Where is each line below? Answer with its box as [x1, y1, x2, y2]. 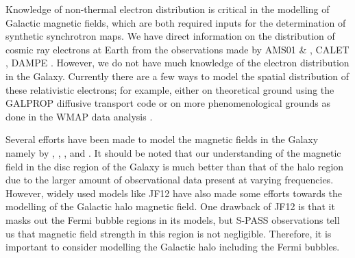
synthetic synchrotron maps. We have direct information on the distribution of [5, 29, 335, 43]
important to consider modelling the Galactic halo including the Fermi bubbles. [5, 240, 340, 254]
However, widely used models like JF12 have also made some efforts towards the [5, 185, 342, 200]
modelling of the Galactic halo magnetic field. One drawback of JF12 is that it [5, 199, 335, 214]
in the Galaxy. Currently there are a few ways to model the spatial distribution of [5, 68, 350, 83]
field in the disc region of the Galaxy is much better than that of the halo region [5, 159, 344, 173]
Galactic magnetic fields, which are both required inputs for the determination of [5, 15, 346, 29]
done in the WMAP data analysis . [5, 109, 153, 123]
